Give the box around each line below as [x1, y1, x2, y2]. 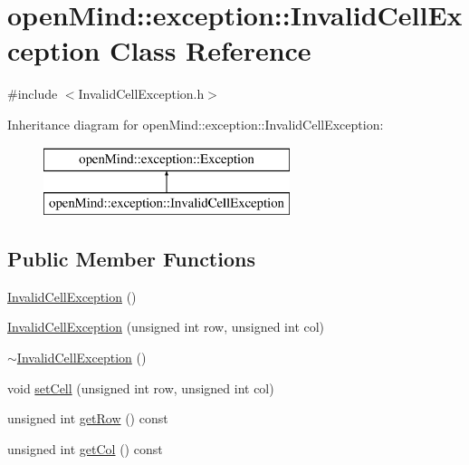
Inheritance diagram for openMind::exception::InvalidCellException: [7, 114, 384, 133]
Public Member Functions [7, 245, 255, 273]
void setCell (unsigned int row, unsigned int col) [7, 378, 274, 397]
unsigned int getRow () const [7, 409, 168, 428]
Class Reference [110, 32, 311, 69]
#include [7, 84, 58, 103]
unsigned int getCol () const [7, 439, 163, 458]
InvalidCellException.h [78, 84, 205, 103]
